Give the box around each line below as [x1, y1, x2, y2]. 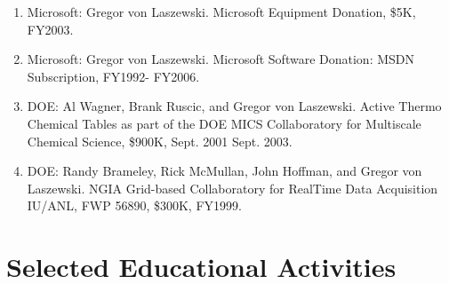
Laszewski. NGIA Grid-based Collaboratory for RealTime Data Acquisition [27, 178, 438, 197]
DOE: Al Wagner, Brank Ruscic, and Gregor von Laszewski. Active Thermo [27, 97, 442, 115]
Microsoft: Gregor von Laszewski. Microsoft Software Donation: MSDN [27, 50, 414, 68]
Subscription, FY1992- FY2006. [27, 67, 200, 85]
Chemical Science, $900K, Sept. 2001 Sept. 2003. [27, 131, 293, 150]
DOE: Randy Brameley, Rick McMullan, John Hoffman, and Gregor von [27, 162, 422, 180]
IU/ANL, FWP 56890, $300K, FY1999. [27, 196, 242, 215]
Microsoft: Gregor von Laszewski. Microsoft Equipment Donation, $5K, [27, 3, 416, 20]
